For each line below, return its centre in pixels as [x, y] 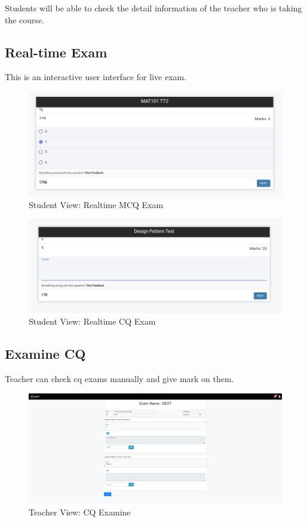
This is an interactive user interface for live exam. [96, 77]
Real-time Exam [56, 52]
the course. [25, 19]
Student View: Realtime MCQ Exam [96, 204]
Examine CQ [45, 354]
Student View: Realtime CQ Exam [92, 321]
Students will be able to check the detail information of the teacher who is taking [153, 8]
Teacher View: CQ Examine [80, 512]
